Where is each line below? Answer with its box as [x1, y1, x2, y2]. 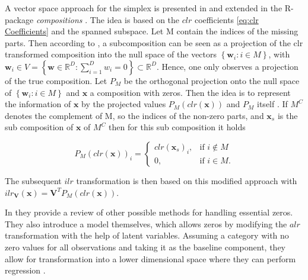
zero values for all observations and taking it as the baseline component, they [5, 240, 285, 253]
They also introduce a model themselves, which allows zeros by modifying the [5, 217, 287, 230]
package [5, 13, 34, 25]
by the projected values [81, 98, 166, 110]
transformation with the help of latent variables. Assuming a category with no [5, 229, 289, 242]
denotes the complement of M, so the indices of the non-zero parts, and [5, 109, 264, 121]
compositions [36, 13, 82, 25]
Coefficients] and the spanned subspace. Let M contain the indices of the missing [5, 25, 299, 37]
